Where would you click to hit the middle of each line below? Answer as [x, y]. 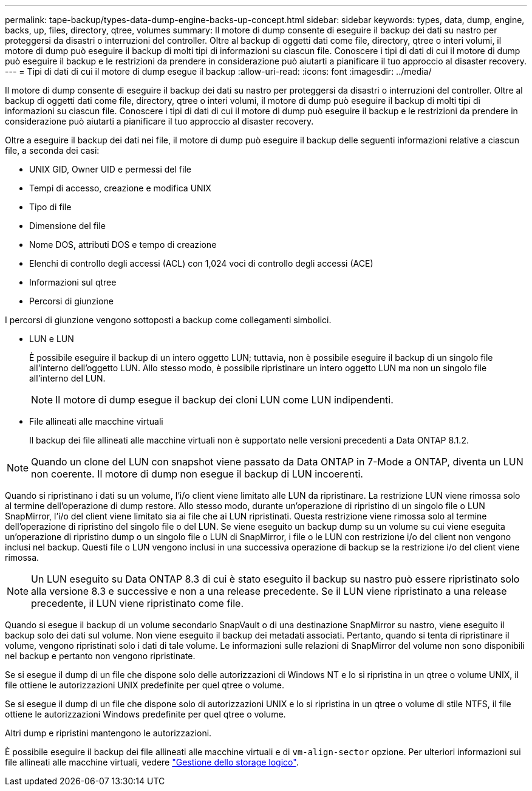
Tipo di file [50, 207]
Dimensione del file [67, 226]
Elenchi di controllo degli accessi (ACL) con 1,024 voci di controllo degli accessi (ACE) [201, 263]
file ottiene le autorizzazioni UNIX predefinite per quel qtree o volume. [145, 685]
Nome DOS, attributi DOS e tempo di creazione [123, 245]
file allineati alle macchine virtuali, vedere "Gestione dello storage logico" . [152, 762]
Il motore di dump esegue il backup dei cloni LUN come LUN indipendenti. [224, 400]
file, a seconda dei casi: [52, 150]
